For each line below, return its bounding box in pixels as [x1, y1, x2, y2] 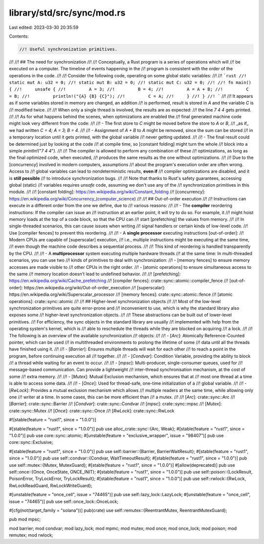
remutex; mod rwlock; [9, 532, 53, 538]
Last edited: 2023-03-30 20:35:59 [9, 24, 79, 30]
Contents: [9, 33, 29, 39]
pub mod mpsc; [9, 516, 41, 522]
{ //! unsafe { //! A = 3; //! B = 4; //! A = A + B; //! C [9, 87, 249, 92]
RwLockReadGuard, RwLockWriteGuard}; [9, 482, 92, 488]
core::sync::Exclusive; [9, 439, 53, 445]
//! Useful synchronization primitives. [19, 46, 117, 52]
